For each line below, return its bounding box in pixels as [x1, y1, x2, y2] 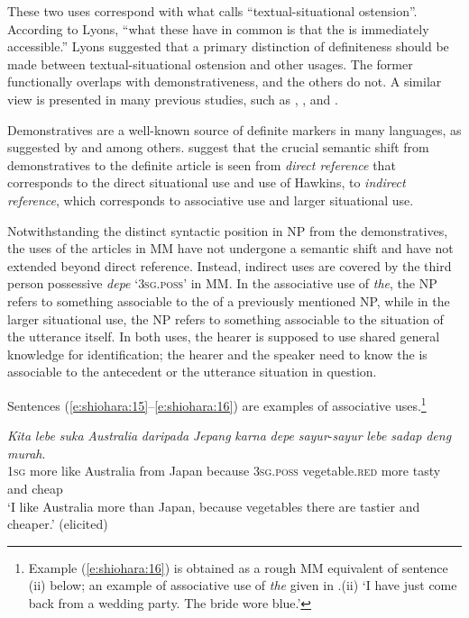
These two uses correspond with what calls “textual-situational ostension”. [7, 2, 418, 20]
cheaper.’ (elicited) [7, 514, 108, 533]
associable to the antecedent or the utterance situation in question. [7, 362, 377, 381]
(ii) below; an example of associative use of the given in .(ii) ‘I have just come [28, 576, 457, 595]
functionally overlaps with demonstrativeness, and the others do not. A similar [7, 72, 442, 91]
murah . [7, 443, 46, 462]
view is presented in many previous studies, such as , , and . [7, 89, 338, 108]
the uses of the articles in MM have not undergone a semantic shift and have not [7, 239, 454, 258]
